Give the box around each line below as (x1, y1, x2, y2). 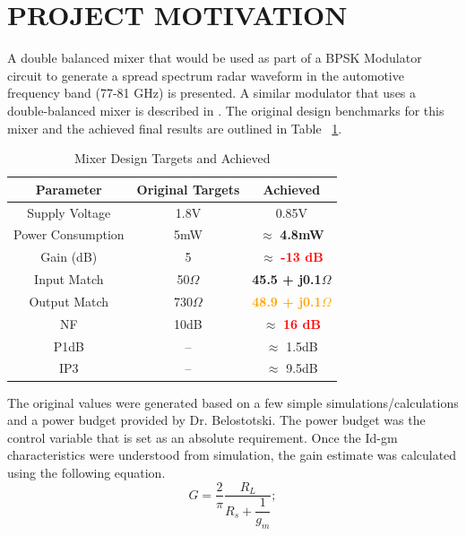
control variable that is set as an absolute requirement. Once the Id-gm (7, 428, 398, 446)
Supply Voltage (27, 203, 111, 221)
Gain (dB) (40, 247, 98, 266)
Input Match (34, 270, 104, 289)
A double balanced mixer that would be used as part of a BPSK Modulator (7, 48, 422, 67)
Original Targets (136, 179, 240, 198)
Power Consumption (13, 225, 125, 244)
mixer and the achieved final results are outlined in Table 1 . (7, 118, 342, 137)
